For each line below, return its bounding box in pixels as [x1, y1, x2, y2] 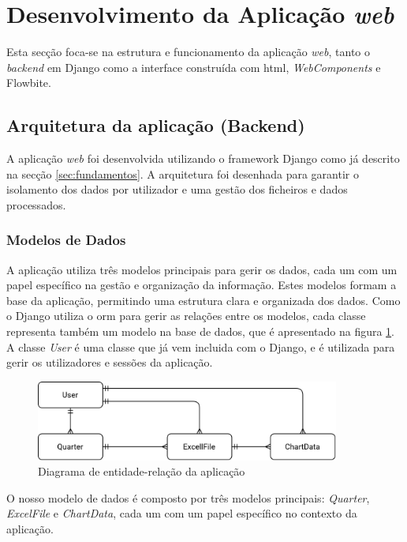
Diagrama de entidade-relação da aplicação [38, 463, 245, 480]
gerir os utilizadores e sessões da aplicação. [6, 354, 213, 371]
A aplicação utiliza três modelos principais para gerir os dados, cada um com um [6, 261, 398, 277]
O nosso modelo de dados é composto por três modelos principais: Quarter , [6, 489, 370, 506]
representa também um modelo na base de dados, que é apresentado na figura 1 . [6, 323, 395, 340]
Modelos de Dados [6, 230, 126, 250]
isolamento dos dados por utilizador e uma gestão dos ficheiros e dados [6, 181, 348, 198]
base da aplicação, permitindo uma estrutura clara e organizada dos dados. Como [6, 292, 401, 308]
